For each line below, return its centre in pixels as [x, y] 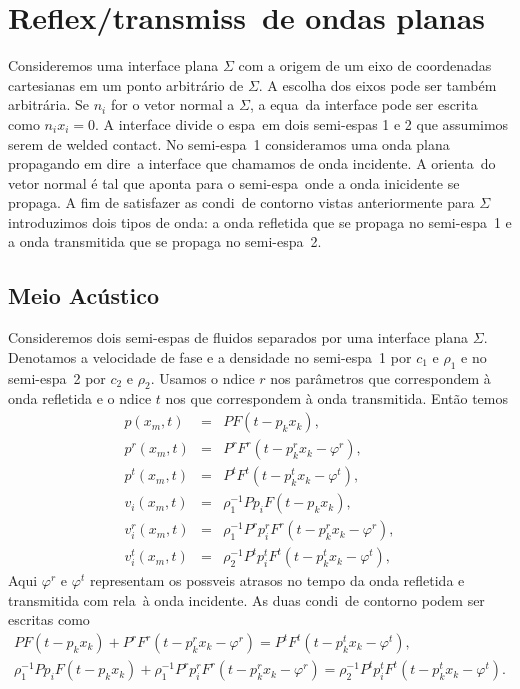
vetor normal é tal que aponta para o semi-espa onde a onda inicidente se [234, 182]
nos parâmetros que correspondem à [380, 377]
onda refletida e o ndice [80, 398]
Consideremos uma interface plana [113, 65]
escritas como [49, 619]
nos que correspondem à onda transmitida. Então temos [336, 398]
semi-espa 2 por [57, 377]
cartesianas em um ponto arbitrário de [126, 84]
